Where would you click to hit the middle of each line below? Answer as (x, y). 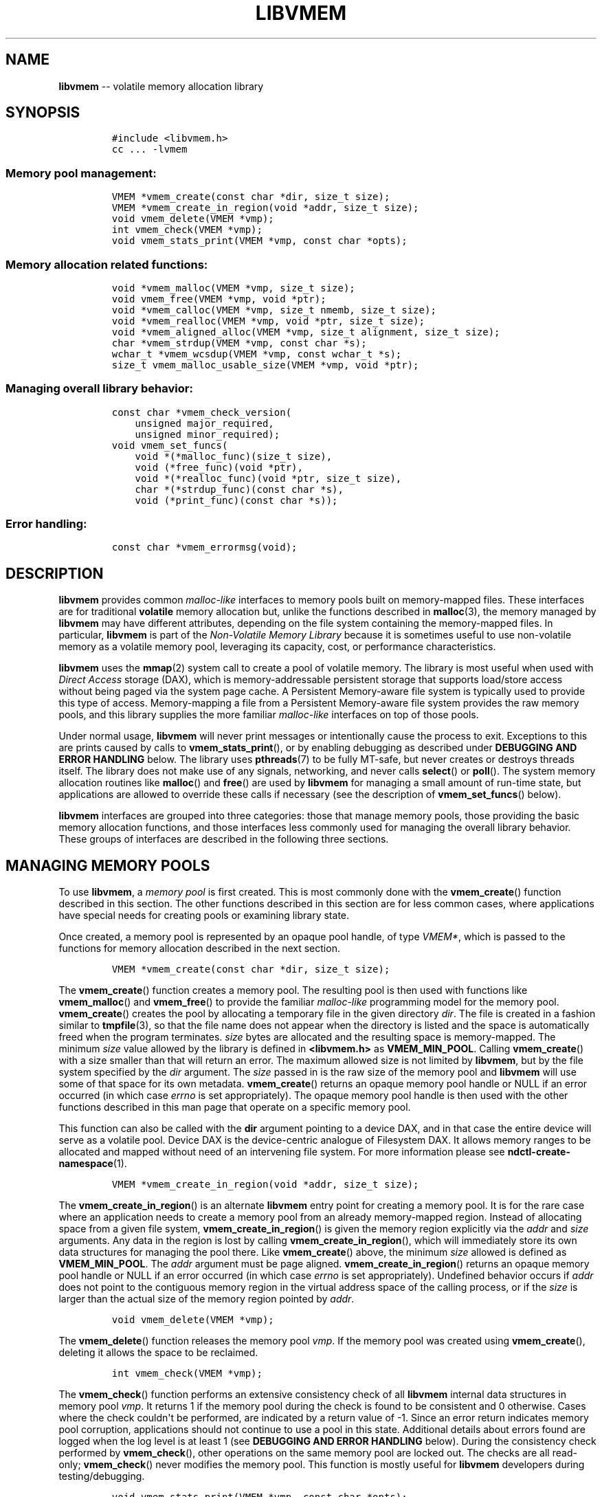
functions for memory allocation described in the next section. (199, 949)
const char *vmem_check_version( (202, 412)
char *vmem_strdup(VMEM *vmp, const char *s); (239, 343)
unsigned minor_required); (208, 434)
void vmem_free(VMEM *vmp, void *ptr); (219, 299)
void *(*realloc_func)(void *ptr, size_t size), (268, 478)
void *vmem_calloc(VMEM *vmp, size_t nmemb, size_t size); (274, 310)
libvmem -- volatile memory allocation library (161, 86)
